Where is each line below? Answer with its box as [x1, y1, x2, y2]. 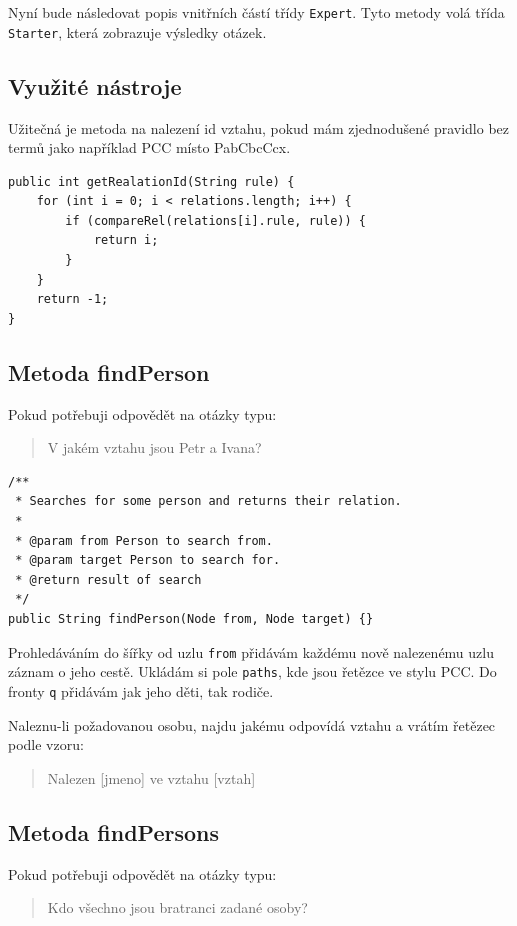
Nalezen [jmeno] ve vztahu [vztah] [47, 767, 256, 788]
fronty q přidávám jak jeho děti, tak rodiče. [8, 680, 274, 701]
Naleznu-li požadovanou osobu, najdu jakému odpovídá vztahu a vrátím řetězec [8, 714, 496, 735]
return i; [93, 233, 159, 248]
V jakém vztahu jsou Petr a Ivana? [47, 437, 262, 458]
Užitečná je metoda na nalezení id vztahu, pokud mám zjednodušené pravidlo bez [8, 117, 510, 138]
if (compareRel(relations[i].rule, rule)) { [65, 213, 366, 228]
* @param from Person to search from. [15, 533, 273, 548]
